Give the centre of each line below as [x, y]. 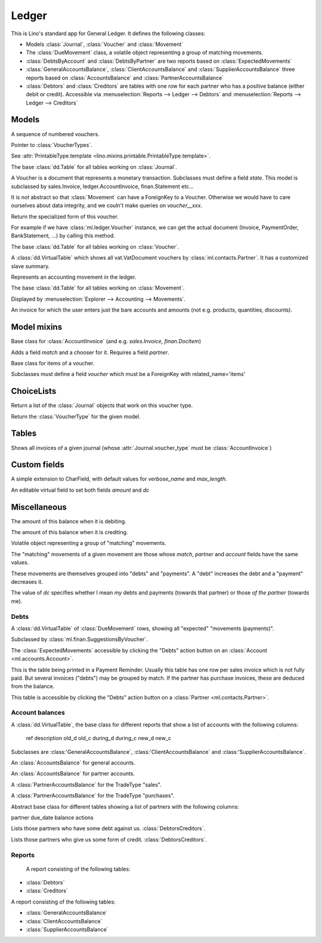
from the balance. [33, 686]
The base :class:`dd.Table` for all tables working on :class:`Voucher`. [95, 246]
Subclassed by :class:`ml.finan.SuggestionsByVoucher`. [80, 639]
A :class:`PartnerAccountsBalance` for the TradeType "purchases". [93, 796]
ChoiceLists [34, 391]
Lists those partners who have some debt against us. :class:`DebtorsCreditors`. [108, 828]
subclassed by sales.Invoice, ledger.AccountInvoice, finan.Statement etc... [102, 186]
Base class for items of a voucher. [53, 363]
